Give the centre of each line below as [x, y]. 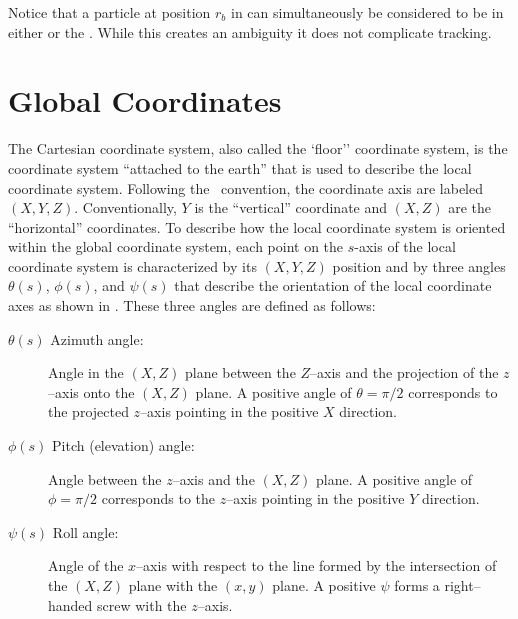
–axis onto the [91, 391]
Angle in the [86, 372]
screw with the [142, 604]
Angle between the [105, 478]
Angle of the [86, 565]
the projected [88, 411]
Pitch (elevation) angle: [123, 445]
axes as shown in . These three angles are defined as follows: [192, 305]
